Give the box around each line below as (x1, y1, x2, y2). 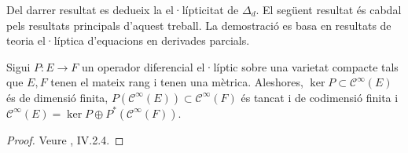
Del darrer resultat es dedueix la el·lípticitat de (6, 2, 239, 17)
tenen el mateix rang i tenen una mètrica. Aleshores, (50, 74, 303, 90)
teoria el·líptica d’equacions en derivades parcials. (6, 32, 250, 49)
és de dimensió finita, (6, 89, 108, 105)
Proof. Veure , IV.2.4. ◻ (6, 131, 124, 148)
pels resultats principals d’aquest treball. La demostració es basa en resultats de (6, 16, 391, 33)
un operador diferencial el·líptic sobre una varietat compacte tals (82, 58, 399, 75)
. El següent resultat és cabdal (255, 2, 402, 17)
